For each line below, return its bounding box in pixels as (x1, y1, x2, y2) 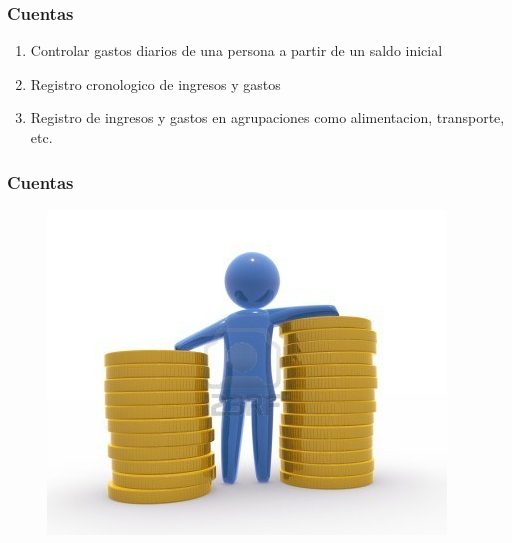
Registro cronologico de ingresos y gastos (30, 73, 281, 94)
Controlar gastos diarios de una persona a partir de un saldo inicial (30, 40, 443, 61)
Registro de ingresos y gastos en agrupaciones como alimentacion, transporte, (30, 107, 505, 128)
